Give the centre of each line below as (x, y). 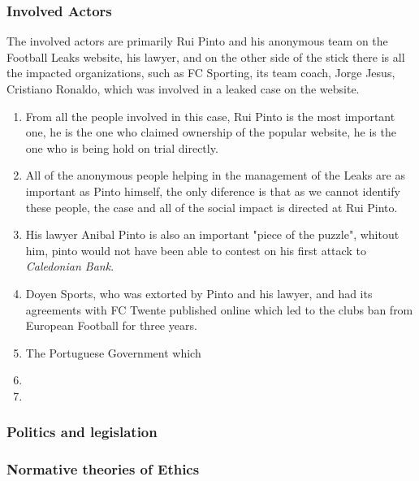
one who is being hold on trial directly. (122, 147)
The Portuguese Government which (113, 352)
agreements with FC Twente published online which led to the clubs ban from (219, 309)
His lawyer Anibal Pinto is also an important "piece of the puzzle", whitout (212, 234)
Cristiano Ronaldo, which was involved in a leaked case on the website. (183, 89)
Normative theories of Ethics (103, 469)
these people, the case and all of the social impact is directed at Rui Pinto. (212, 207)
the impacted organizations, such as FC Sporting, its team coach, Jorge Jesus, (201, 73)
